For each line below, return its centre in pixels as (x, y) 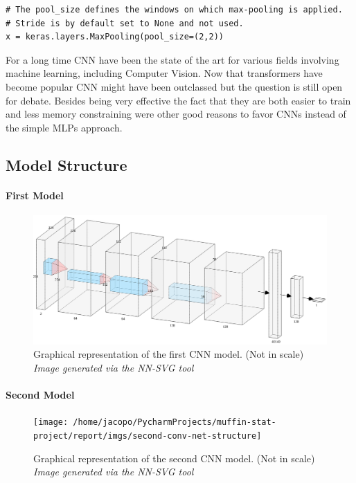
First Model (35, 195)
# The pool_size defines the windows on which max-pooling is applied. (174, 10)
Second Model (40, 395)
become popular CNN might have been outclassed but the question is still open (174, 86)
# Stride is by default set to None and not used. (125, 23)
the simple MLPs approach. (64, 127)
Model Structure (66, 164)
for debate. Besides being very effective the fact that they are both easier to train (178, 100)
